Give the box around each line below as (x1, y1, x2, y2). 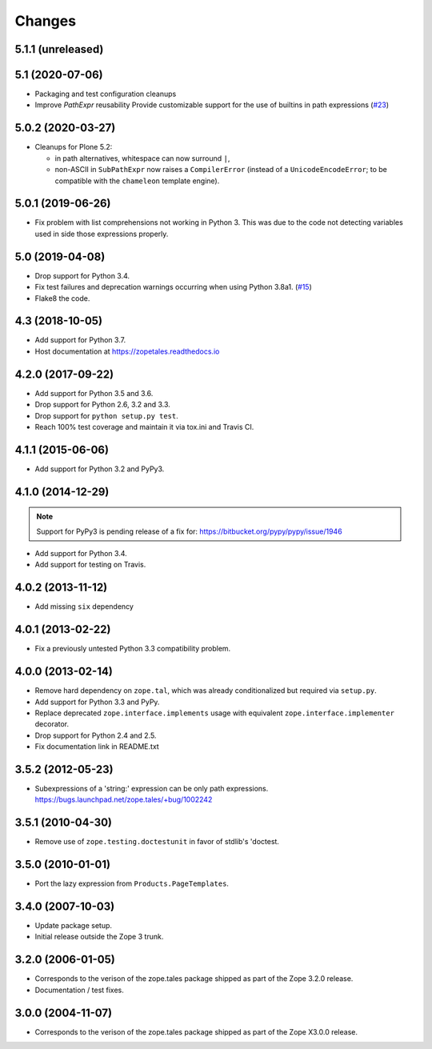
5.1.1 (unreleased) (14, 42, 104, 56)
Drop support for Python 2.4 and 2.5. (34, 731, 157, 740)
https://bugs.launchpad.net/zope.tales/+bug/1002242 (34, 795, 213, 804)
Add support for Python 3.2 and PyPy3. (34, 464, 165, 474)
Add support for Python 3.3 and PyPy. (34, 697, 160, 707)
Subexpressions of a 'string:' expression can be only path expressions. (34, 783, 269, 793)
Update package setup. (34, 921, 112, 931)
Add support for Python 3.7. (34, 335, 126, 345)
